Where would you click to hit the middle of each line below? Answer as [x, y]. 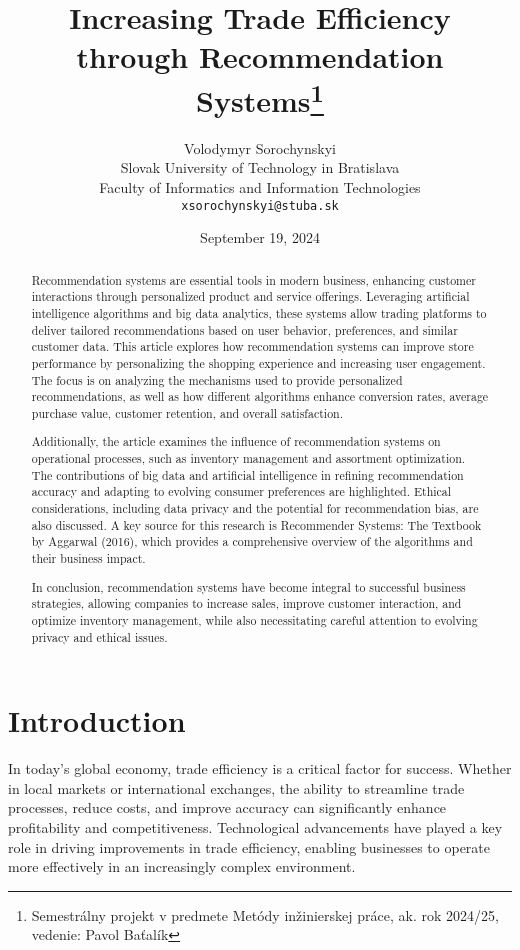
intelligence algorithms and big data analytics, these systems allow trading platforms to [259, 312]
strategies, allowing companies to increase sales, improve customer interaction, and [246, 603]
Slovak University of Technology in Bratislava [260, 167]
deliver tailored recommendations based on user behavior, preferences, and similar [244, 329]
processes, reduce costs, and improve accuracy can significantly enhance [227, 807]
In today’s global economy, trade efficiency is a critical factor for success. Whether [260, 768]
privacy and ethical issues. [99, 636]
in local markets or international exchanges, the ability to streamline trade [236, 787]
